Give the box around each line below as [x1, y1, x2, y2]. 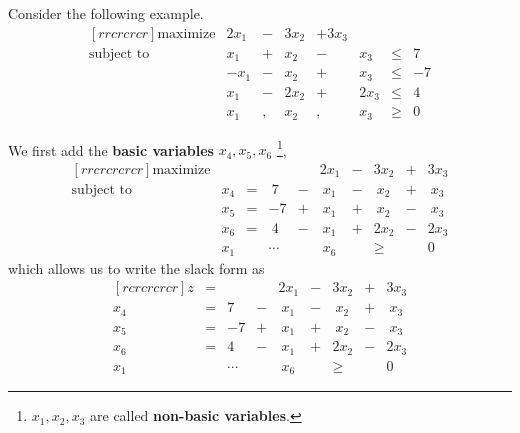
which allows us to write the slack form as [8, 257, 265, 278]
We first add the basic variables [8, 139, 214, 160]
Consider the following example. [8, 3, 204, 23]
